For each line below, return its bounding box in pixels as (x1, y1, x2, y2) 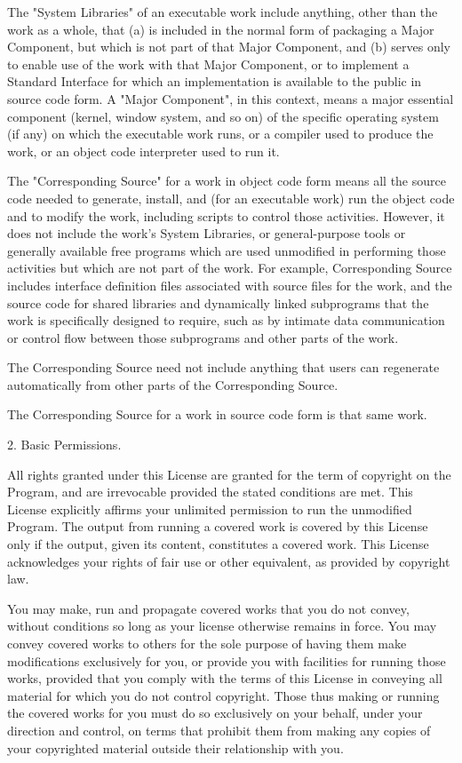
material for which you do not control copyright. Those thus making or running (7, 686, 440, 704)
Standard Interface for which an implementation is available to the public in (7, 72, 422, 91)
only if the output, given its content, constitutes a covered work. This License (7, 535, 429, 553)
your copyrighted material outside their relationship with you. (7, 738, 344, 757)
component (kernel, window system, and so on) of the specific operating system (7, 107, 439, 125)
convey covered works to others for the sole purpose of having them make (7, 634, 407, 652)
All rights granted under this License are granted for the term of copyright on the (7, 465, 451, 483)
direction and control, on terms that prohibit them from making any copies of (7, 720, 431, 739)
